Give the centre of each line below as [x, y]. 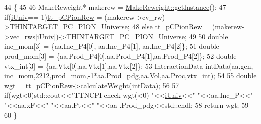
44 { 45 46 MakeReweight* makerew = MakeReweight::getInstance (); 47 [115, 7]
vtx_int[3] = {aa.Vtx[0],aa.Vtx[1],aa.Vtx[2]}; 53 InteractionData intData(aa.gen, [129, 66]
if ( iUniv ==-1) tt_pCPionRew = [53, 16]
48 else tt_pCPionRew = [171, 26]
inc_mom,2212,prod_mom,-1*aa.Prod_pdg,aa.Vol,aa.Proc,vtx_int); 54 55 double [130, 76]
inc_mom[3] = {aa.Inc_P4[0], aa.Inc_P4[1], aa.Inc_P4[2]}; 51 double [112, 46]
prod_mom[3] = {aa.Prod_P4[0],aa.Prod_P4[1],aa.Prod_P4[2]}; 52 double [120, 55]
